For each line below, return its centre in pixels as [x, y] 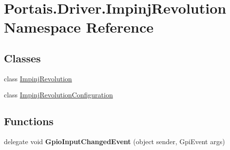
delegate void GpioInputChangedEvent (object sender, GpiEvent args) [115, 141]
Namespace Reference [79, 27]
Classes [22, 58]
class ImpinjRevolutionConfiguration [58, 95]
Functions [29, 121]
